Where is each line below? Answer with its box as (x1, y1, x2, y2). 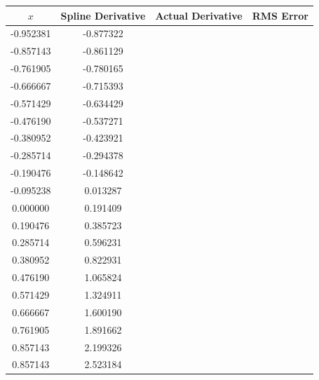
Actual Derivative (155, 8, 243, 22)
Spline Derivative (60, 8, 146, 22)
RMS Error (252, 8, 308, 22)
